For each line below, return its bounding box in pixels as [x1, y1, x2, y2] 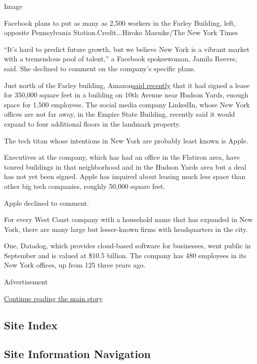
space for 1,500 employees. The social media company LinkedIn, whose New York [4, 99, 250, 109]
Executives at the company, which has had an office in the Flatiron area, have [4, 152, 240, 162]
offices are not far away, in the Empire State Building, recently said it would [4, 109, 235, 119]
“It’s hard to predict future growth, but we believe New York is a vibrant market [4, 44, 250, 54]
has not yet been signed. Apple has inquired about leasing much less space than [4, 171, 246, 182]
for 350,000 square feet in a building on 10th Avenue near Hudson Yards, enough [4, 90, 249, 100]
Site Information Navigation [4, 346, 151, 362]
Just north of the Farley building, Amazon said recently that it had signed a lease [4, 80, 250, 90]
